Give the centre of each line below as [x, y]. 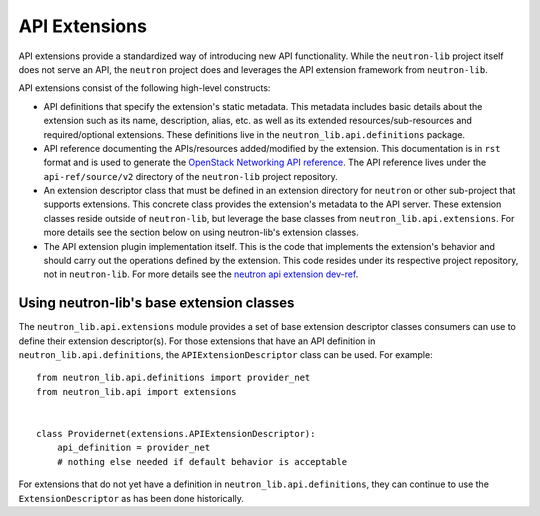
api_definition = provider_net [133, 448]
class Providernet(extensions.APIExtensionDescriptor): [176, 434]
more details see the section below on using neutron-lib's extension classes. [201, 232]
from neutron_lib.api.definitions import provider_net [173, 378]
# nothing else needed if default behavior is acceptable [202, 461]
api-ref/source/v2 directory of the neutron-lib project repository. [191, 176]
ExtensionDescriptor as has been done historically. [131, 498]
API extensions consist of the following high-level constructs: [144, 88]
